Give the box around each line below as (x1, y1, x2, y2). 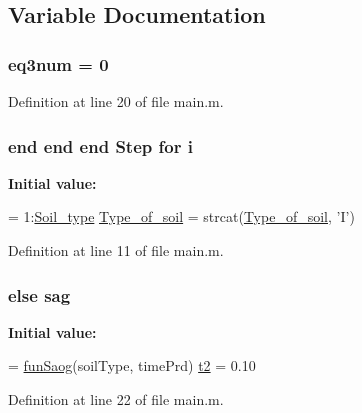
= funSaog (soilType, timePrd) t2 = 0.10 (8, 355, 256, 376)
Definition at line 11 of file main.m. (8, 240, 224, 260)
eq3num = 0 (8, 51, 109, 76)
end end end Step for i (8, 133, 193, 158)
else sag (8, 282, 71, 307)
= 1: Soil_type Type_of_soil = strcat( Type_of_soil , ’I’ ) (8, 206, 355, 227)
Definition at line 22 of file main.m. (8, 389, 224, 409)
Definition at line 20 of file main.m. (8, 91, 224, 111)
